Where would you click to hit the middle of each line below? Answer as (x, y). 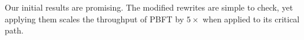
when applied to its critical (251, 19)
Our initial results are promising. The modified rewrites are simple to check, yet (149, 7)
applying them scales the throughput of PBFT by (95, 19)
